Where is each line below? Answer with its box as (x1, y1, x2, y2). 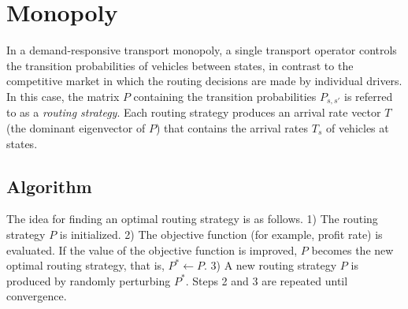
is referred (344, 87, 393, 104)
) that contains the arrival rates (155, 119, 309, 136)
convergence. (6, 288, 67, 304)
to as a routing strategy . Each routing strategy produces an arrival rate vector (6, 104, 381, 121)
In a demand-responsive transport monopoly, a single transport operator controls (6, 42, 397, 58)
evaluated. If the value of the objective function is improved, (6, 241, 298, 258)
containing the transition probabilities (133, 87, 317, 104)
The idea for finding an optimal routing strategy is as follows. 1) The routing (6, 210, 378, 227)
